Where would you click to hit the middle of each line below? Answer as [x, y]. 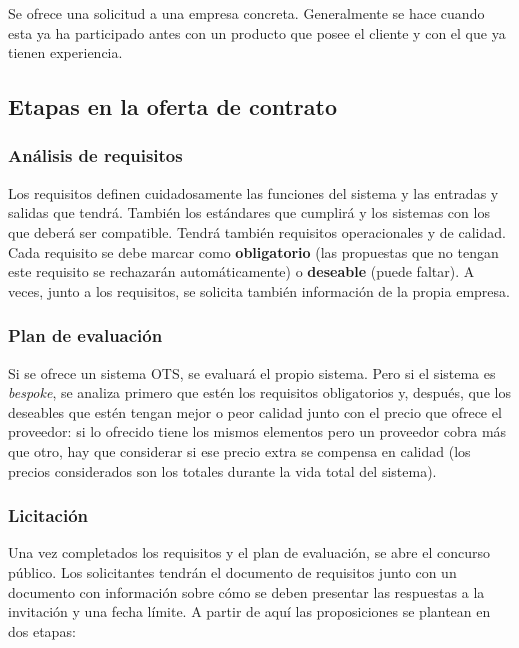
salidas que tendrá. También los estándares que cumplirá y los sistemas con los [249, 212]
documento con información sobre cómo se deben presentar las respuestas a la [246, 591]
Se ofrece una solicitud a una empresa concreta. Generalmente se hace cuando [246, 13]
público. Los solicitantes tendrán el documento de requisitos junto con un [232, 571]
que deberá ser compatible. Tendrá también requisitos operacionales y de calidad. [257, 231]
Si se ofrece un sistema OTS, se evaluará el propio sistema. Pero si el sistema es [252, 372]
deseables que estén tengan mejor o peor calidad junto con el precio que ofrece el [255, 411]
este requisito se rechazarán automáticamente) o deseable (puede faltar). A [241, 271]
